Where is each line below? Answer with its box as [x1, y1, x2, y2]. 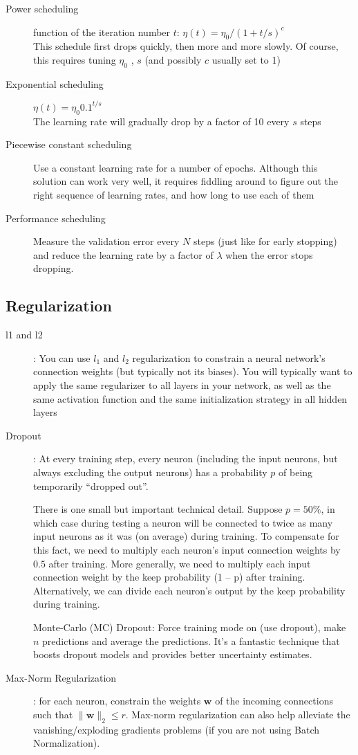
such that [33, 707, 73, 721]
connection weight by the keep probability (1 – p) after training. [33, 570, 305, 584]
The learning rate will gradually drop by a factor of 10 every [33, 113, 290, 128]
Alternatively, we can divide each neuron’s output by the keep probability [33, 583, 346, 597]
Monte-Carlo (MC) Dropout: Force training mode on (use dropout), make [33, 619, 346, 634]
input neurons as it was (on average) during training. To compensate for [33, 529, 339, 543]
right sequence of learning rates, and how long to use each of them [33, 188, 314, 202]
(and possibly [144, 52, 202, 66]
